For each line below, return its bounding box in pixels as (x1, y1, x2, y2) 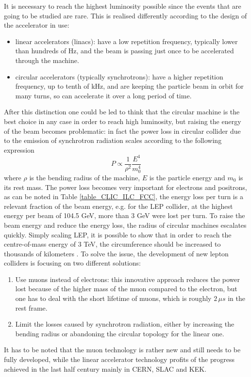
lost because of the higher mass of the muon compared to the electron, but (15, 283, 237, 294)
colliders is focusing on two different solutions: (4, 258, 141, 268)
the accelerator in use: (4, 20, 69, 30)
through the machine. (15, 55, 79, 65)
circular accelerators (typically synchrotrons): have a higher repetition (15, 71, 223, 81)
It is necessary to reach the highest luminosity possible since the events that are (4, 1, 241, 11)
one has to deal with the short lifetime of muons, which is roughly (15, 293, 212, 303)
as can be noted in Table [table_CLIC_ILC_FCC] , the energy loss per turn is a (4, 191, 243, 202)
